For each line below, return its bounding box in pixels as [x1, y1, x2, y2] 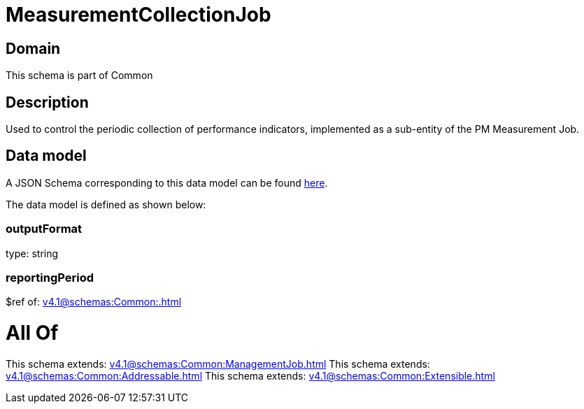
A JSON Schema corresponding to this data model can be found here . [6, 176, 328, 189]
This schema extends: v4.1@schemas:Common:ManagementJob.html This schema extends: [6, 357, 430, 370]
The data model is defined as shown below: [6, 198, 206, 210]
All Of [6, 321, 59, 345]
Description [6, 93, 89, 111]
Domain [6, 39, 61, 57]
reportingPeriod [6, 270, 94, 285]
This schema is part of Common [6, 69, 153, 82]
